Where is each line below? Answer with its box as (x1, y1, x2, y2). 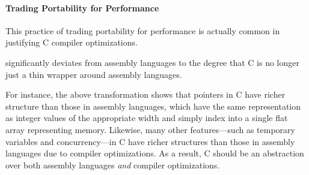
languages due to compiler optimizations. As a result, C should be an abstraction (5, 147, 304, 159)
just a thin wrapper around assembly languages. (5, 68, 182, 80)
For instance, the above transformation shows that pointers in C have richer (5, 88, 286, 101)
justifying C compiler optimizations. (5, 36, 138, 49)
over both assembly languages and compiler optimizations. (5, 158, 220, 171)
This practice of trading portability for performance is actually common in (5, 24, 280, 37)
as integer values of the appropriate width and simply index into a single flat (5, 111, 288, 124)
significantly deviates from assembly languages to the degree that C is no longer (5, 56, 299, 68)
